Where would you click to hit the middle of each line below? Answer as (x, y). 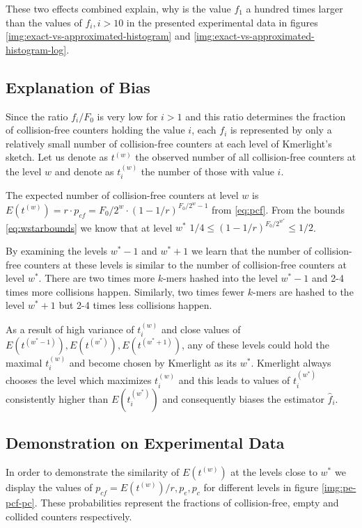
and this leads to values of (234, 380)
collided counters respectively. (69, 516)
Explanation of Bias (78, 87)
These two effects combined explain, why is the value (118, 8)
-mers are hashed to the (303, 291)
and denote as (84, 171)
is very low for (127, 116)
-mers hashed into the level (220, 278)
